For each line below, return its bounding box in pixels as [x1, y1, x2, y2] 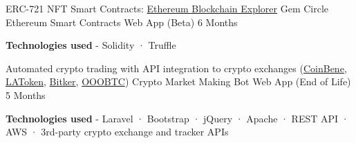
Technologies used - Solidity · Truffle [6, 38, 176, 52]
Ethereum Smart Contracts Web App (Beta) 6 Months [6, 14, 238, 29]
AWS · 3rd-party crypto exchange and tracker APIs [6, 124, 229, 139]
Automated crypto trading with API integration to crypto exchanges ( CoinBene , [6, 60, 347, 75]
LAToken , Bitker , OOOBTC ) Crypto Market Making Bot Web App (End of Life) [6, 74, 351, 89]
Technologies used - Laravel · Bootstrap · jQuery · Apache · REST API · [6, 111, 349, 125]
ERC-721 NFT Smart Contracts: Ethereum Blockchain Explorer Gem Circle [6, 1, 329, 15]
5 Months [6, 87, 46, 102]
